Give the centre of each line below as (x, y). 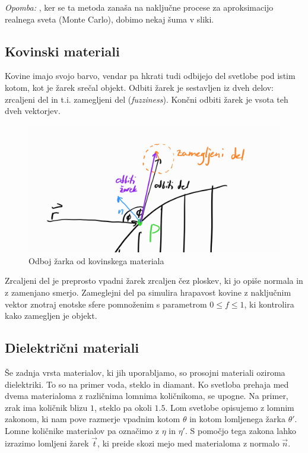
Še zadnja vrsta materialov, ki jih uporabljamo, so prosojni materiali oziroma (145, 373)
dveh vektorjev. (33, 111)
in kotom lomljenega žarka (237, 419)
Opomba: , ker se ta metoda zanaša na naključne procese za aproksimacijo (139, 7)
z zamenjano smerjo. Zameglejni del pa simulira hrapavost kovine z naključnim (148, 292)
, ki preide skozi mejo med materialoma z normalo (188, 443)
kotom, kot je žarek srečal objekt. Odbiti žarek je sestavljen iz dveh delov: (139, 87)
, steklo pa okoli (123, 407)
